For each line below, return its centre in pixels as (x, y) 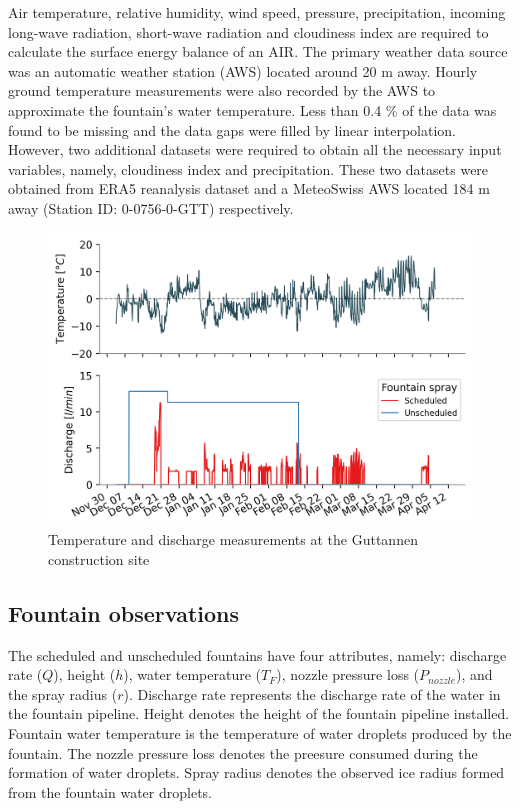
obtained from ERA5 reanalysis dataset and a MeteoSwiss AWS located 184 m (249, 188)
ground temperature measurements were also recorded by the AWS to (222, 90)
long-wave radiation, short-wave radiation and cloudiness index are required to (248, 31)
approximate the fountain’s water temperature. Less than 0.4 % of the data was (252, 109)
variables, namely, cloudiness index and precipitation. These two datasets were (248, 168)
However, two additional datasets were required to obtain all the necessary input (255, 149)
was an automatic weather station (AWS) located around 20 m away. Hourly (243, 70)
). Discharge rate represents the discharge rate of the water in (312, 693)
